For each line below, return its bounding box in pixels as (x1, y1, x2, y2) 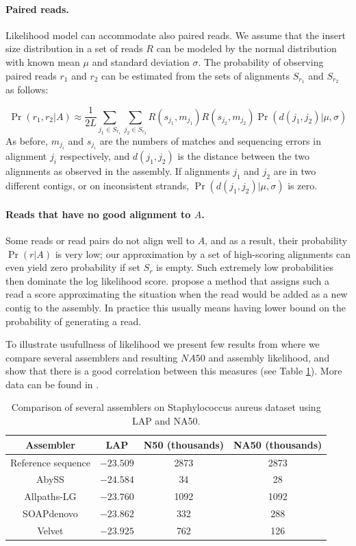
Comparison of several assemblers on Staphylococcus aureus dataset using (11, 400, 321, 414)
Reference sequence (10, 455, 90, 469)
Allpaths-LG (24, 489, 77, 503)
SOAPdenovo (23, 506, 78, 521)
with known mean (5, 54, 80, 69)
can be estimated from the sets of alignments (101, 68, 290, 82)
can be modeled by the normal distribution (156, 41, 337, 56)
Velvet (37, 523, 64, 537)
